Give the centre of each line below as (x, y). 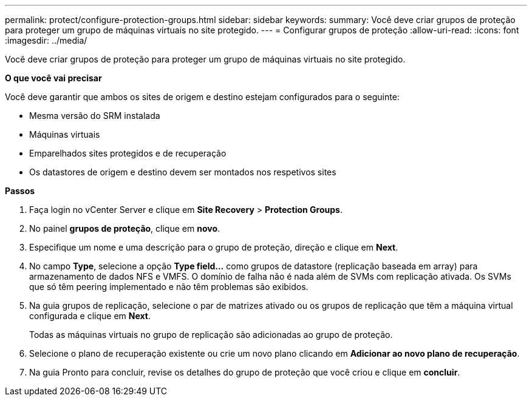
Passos (20, 191)
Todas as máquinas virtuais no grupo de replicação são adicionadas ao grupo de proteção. (211, 335)
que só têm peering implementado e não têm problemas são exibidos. (169, 287)
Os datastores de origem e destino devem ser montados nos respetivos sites (183, 172)
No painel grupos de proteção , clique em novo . (125, 228)
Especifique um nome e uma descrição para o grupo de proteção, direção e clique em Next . (214, 247)
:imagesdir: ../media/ (46, 40)
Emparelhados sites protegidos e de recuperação (128, 153)
